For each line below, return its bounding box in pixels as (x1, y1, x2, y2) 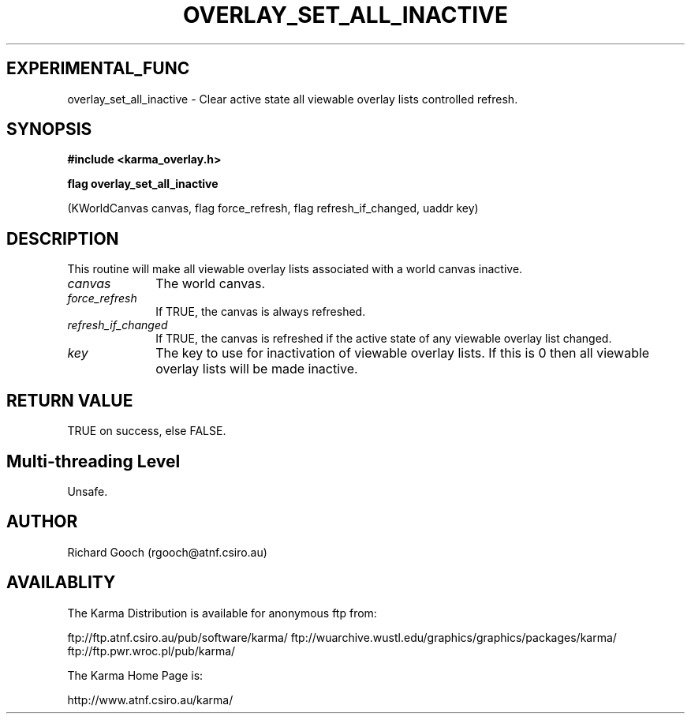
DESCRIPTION (6, 228, 119, 249)
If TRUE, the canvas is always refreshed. (155, 305, 366, 319)
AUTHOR (6, 512, 78, 532)
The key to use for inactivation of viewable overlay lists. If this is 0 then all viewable (155, 345, 650, 362)
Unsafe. (67, 484, 108, 498)
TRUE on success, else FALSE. (67, 424, 226, 438)
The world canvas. (155, 276, 266, 292)
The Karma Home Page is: (67, 668, 204, 682)
